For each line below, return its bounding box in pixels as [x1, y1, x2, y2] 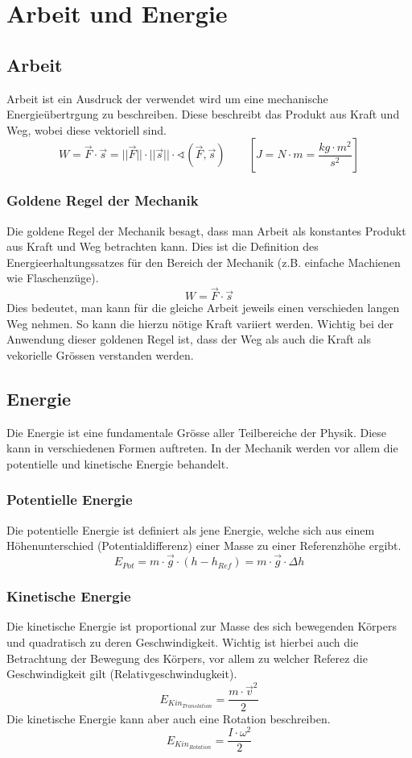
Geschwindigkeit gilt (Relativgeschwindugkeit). [6, 665, 237, 682]
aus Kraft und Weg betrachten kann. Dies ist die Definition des [6, 238, 319, 255]
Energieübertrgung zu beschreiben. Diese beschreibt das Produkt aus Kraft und [6, 106, 400, 123]
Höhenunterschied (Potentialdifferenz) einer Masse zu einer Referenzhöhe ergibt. [6, 537, 402, 554]
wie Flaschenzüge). [6, 269, 99, 286]
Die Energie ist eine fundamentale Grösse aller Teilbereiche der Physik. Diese [6, 423, 386, 440]
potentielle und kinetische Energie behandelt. [6, 455, 229, 472]
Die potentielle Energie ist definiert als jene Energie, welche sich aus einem [6, 521, 375, 538]
